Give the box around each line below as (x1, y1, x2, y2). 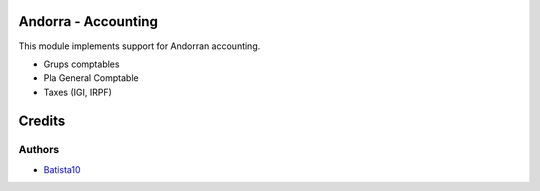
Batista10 (43, 163, 81, 175)
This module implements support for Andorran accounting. (18, 40, 261, 52)
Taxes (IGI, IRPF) (43, 86, 112, 98)
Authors (18, 143, 60, 157)
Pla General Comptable (43, 72, 139, 84)
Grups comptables (43, 58, 120, 70)
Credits (18, 112, 66, 129)
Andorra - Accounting (18, 13, 159, 30)
